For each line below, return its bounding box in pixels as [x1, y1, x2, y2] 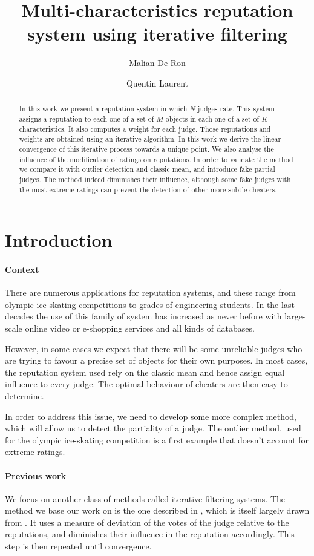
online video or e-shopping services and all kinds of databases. [25, 321, 255, 334]
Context [5, 263, 39, 275]
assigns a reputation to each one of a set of [19, 113, 154, 123]
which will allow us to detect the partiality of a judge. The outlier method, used [5, 422, 301, 434]
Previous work [5, 469, 67, 482]
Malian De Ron [129, 56, 186, 69]
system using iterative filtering [27, 21, 287, 46]
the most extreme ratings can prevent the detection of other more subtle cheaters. [19, 184, 277, 194]
